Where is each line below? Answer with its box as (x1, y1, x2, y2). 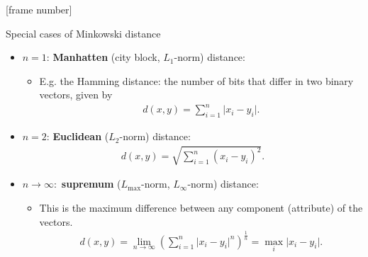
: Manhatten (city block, (46, 50, 160, 64)
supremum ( (61, 176, 121, 191)
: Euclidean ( (46, 129, 109, 144)
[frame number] (6, 2, 72, 16)
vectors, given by (39, 87, 113, 102)
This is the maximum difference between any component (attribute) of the (39, 200, 363, 215)
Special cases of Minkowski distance (6, 25, 161, 40)
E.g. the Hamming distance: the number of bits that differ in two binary (39, 73, 354, 88)
